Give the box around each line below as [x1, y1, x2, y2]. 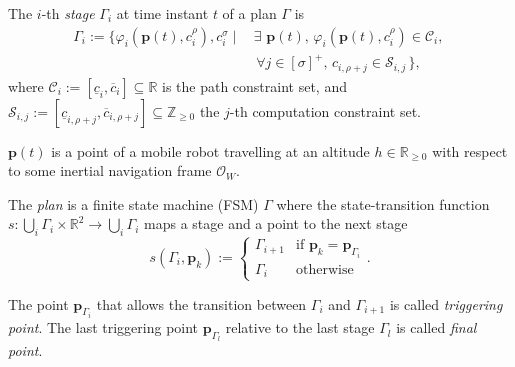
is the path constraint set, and [161, 75, 347, 96]
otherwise [296, 262, 354, 277]
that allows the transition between [96, 293, 307, 314]
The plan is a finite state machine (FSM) [8, 193, 259, 214]
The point [8, 293, 69, 314]
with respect [432, 140, 508, 161]
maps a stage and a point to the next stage [144, 213, 408, 234]
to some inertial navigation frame [8, 160, 212, 181]
